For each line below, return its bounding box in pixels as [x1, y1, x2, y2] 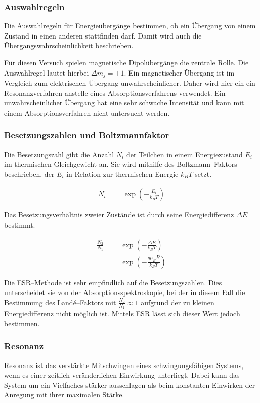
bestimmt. [4, 219, 35, 230]
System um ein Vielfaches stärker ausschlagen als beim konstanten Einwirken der [4, 379, 255, 390]
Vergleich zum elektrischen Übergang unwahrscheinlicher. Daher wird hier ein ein [4, 78, 255, 88]
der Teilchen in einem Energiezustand [126, 149, 243, 159]
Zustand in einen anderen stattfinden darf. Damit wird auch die [4, 30, 202, 41]
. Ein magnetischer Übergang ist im [124, 67, 235, 78]
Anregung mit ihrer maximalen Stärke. [4, 389, 124, 400]
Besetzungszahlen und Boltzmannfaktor [4, 129, 169, 141]
